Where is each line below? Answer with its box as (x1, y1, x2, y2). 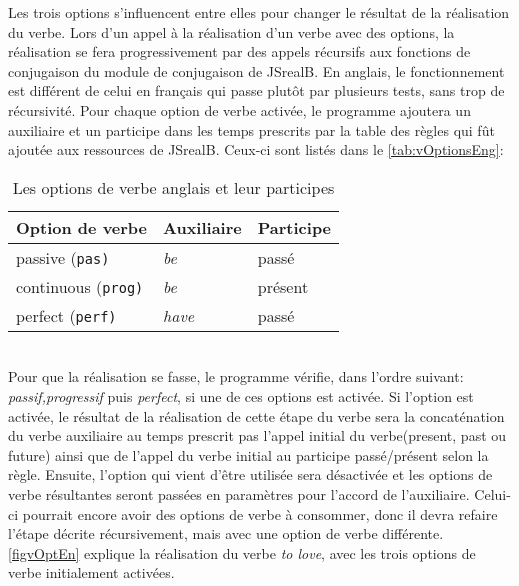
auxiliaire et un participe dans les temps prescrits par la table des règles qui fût (8, 119, 495, 140)
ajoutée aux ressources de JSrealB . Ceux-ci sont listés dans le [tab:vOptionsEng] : (8, 139, 504, 160)
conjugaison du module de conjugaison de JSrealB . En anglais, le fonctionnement (8, 60, 505, 81)
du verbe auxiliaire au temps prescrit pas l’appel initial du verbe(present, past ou (8, 425, 507, 446)
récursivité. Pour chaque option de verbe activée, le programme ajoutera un (8, 99, 471, 120)
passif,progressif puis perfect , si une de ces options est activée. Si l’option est (8, 385, 474, 406)
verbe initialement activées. (8, 562, 175, 583)
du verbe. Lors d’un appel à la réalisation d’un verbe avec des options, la (8, 21, 455, 42)
